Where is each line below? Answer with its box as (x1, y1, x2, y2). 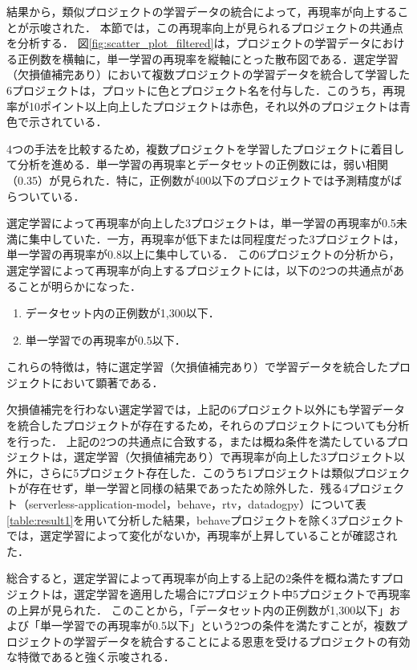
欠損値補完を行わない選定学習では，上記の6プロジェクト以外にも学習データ (6, 401, 405, 418)
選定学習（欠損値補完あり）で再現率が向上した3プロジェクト (73, 448, 394, 465)
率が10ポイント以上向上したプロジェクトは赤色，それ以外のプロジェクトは (6, 97, 399, 114)
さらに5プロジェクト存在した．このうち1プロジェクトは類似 (39, 464, 354, 480)
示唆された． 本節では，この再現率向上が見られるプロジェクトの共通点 (28, 18, 403, 35)
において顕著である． (51, 374, 164, 390)
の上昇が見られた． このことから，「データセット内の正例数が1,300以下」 (6, 601, 390, 618)
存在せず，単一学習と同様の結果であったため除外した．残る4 (28, 480, 349, 496)
